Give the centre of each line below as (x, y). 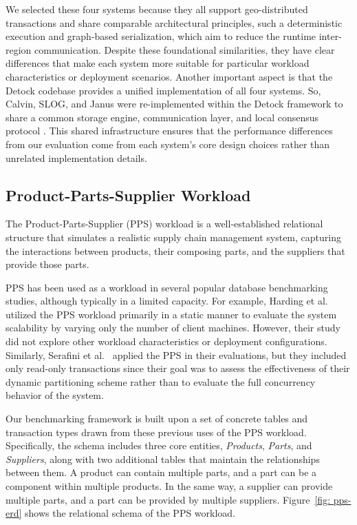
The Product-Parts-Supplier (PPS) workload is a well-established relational (164, 224)
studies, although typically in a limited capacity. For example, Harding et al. (167, 301)
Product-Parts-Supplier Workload (128, 195)
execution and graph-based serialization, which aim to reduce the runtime (161, 36)
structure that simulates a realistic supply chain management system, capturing (173, 237)
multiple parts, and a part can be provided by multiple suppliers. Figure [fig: (168, 499)
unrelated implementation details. (76, 157)
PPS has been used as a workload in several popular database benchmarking (167, 287)
